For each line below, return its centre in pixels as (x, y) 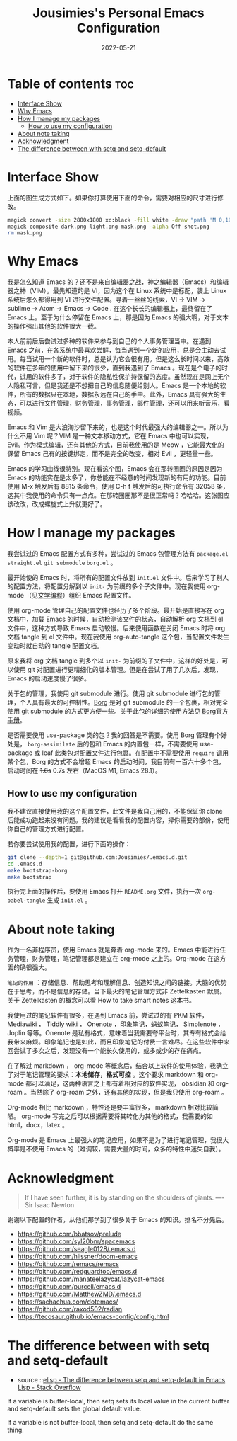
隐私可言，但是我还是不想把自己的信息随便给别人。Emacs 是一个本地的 (116, 386)
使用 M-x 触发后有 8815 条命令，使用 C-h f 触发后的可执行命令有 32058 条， (118, 486)
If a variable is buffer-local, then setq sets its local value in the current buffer (119, 1401)
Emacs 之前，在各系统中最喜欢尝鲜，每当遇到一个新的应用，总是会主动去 (114, 350)
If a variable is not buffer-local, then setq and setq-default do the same (110, 1423)
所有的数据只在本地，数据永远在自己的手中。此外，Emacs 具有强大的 (120, 394)
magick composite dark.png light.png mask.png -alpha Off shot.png (109, 227)
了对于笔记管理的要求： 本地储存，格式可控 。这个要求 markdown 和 (106, 1075)
